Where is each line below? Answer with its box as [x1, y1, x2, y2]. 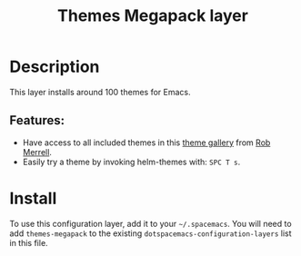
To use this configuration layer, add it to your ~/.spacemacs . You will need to [9, 218, 293, 229]
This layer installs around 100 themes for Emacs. [9, 86, 191, 97]
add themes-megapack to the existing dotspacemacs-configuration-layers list [9, 228, 293, 239]
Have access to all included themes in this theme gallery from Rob [22, 137, 271, 148]
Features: [9, 113, 65, 128]
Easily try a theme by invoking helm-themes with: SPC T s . [22, 156, 241, 167]
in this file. [9, 237, 48, 248]
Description [9, 56, 100, 77]
